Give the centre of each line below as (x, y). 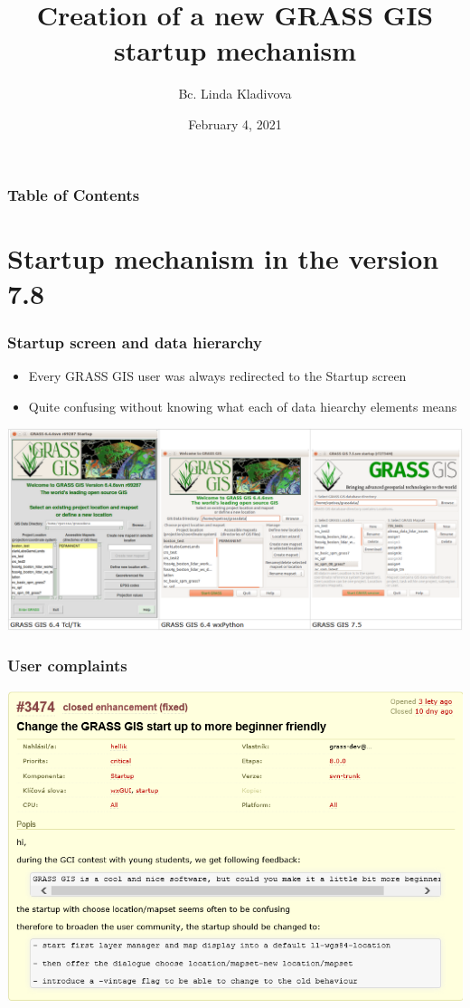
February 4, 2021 (235, 124)
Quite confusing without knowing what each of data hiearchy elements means (243, 406)
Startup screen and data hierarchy (135, 342)
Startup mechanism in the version (223, 257)
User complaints (67, 666)
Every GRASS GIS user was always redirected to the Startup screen (217, 376)
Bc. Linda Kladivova (235, 94)
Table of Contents (74, 194)
